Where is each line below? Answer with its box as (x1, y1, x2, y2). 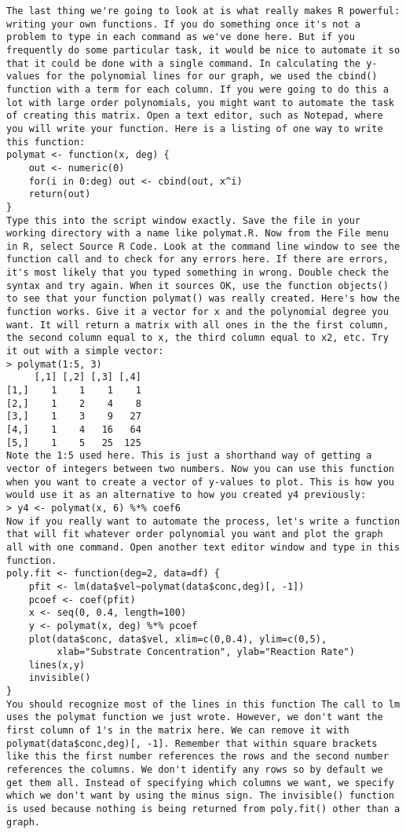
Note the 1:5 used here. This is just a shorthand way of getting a (6, 450, 372, 462)
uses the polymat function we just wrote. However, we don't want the (6, 711, 383, 723)
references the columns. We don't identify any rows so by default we (6, 764, 383, 776)
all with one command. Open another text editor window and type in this (6, 541, 401, 553)
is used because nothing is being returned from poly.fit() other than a (6, 803, 401, 815)
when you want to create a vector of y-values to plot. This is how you (6, 476, 394, 488)
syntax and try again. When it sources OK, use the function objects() (6, 280, 389, 291)
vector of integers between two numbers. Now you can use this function (6, 463, 394, 474)
